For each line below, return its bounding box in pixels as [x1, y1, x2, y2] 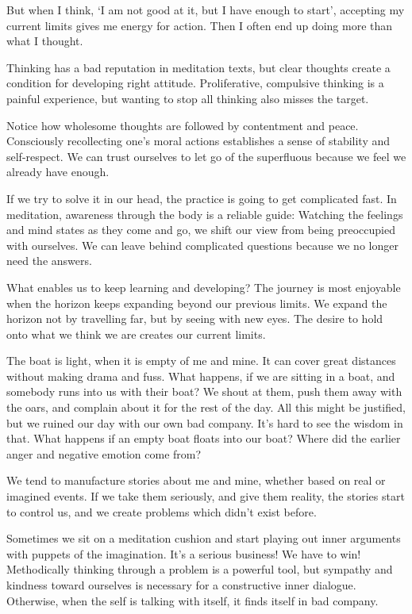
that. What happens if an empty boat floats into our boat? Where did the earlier [6, 430, 401, 447]
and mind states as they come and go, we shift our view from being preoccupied [6, 221, 396, 238]
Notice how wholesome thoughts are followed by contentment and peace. [6, 117, 359, 133]
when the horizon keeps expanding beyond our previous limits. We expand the [6, 294, 387, 311]
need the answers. [6, 252, 92, 269]
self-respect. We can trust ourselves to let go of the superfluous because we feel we [6, 148, 406, 164]
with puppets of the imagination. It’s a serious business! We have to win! [6, 545, 361, 562]
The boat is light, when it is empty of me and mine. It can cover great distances [6, 352, 396, 369]
